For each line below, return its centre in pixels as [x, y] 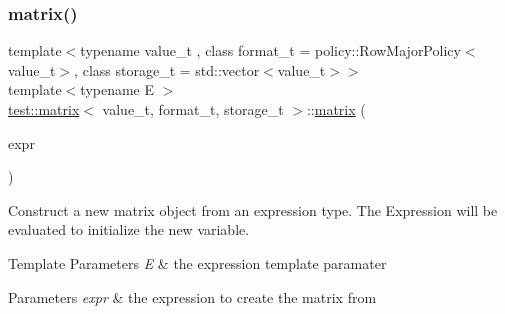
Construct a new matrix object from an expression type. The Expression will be [253, 209]
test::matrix [44, 109]
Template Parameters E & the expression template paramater [197, 262]
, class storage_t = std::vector [167, 69]
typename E [117, 89]
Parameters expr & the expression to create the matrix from [192, 296]
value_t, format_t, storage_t [193, 109]
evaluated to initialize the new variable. [129, 229]
